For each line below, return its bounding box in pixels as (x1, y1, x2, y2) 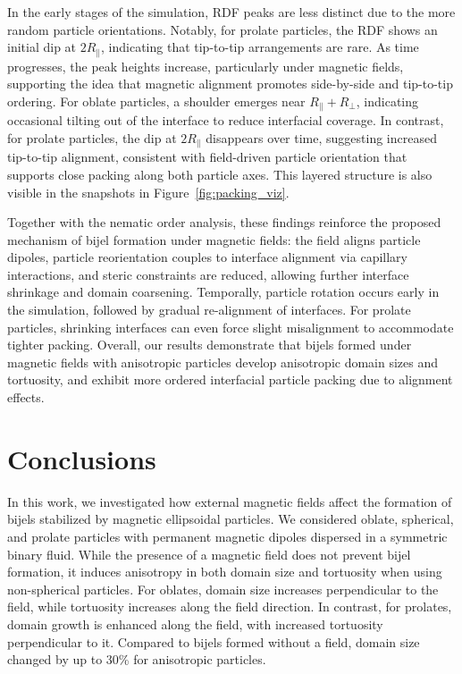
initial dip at (7, 38, 77, 56)
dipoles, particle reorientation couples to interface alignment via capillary (7, 248, 407, 266)
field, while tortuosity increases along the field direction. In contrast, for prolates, (7, 597, 452, 616)
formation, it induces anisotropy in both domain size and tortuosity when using (7, 562, 442, 581)
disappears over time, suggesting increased (206, 128, 437, 147)
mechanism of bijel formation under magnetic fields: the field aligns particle (7, 230, 421, 249)
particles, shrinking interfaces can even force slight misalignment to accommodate (7, 317, 454, 336)
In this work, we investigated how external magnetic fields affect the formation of (7, 492, 452, 510)
